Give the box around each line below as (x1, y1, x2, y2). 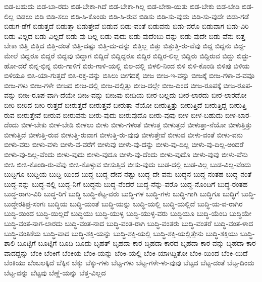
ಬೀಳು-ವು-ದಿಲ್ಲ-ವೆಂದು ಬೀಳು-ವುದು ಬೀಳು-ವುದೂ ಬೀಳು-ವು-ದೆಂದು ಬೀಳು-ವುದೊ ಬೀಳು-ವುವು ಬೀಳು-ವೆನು (4, 149, 248, 159)
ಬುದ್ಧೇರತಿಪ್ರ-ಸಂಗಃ (4, 198, 45, 208)
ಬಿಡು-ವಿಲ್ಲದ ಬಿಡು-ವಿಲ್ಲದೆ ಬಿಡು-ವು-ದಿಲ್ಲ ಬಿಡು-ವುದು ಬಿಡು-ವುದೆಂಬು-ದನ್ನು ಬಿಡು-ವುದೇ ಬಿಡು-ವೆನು (4, 30, 234, 41)
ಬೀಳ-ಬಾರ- (225, 109, 252, 120)
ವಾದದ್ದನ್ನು (4, 247, 28, 258)
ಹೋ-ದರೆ (4, 60, 27, 70)
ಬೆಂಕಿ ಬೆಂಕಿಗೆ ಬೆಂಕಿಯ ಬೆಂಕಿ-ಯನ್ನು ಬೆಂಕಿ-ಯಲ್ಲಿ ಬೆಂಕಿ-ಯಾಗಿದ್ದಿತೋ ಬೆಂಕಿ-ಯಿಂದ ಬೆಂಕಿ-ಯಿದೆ (30, 247, 248, 258)
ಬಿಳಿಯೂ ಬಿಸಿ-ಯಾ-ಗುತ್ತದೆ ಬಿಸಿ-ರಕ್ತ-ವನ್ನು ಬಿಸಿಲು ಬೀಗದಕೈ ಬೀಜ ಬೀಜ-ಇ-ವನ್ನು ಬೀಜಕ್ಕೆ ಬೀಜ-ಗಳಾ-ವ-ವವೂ (4, 70, 255, 81)
